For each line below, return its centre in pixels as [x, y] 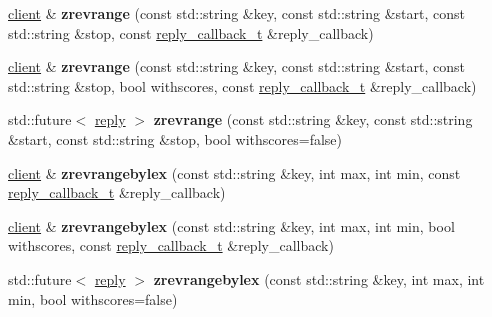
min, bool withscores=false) [93, 298]
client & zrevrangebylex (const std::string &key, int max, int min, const [234, 172]
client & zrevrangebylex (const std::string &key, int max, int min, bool [231, 225]
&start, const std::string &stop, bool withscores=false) [175, 138]
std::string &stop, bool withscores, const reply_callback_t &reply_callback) [242, 85]
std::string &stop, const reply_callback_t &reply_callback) [191, 32]
